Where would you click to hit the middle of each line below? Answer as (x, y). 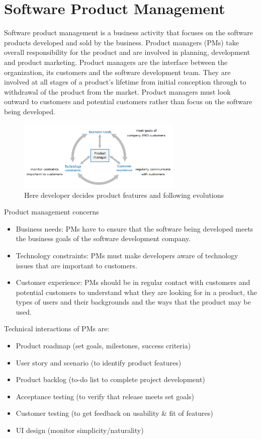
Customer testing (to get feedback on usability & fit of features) (114, 413)
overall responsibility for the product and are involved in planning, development (127, 52)
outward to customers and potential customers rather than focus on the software (128, 101)
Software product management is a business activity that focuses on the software (128, 32)
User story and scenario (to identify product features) (99, 362)
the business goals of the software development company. (103, 238)
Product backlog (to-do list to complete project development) (110, 379)
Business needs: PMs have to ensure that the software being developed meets (135, 228)
